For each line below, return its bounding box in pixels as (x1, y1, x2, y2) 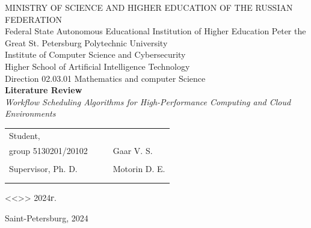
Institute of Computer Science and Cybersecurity (5, 48, 186, 61)
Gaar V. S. (112, 144, 153, 156)
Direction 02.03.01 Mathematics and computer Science (5, 72, 206, 84)
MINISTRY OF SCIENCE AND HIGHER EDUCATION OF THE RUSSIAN (5, 1, 293, 13)
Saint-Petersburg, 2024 (5, 211, 88, 224)
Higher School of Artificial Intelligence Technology (5, 60, 190, 72)
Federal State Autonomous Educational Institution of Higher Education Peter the (5, 25, 306, 37)
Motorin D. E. (112, 162, 165, 174)
